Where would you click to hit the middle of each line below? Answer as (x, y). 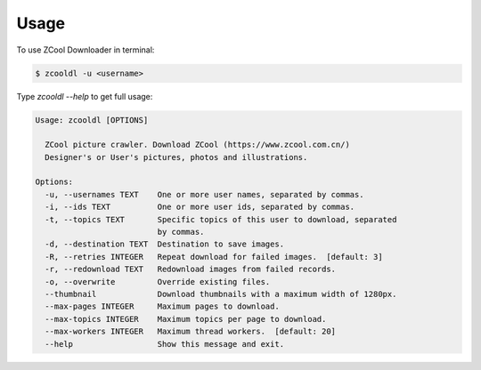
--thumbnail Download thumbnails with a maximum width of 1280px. (221, 294)
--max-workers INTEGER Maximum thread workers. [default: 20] (191, 332)
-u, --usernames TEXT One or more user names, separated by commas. (204, 194)
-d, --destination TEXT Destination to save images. (165, 244)
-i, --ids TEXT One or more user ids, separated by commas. (200, 207)
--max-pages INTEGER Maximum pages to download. (162, 306)
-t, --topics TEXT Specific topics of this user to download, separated (221, 219)
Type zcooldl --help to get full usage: (85, 96)
